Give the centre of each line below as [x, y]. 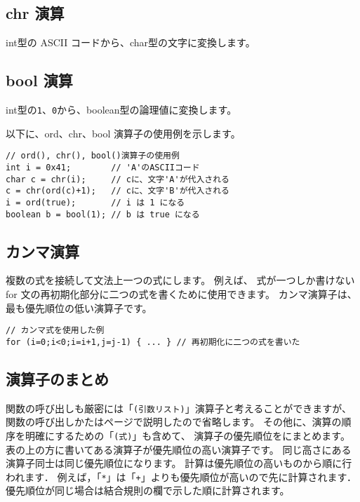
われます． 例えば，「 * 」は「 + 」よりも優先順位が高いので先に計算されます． [181, 476]
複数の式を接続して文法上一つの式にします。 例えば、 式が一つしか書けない [180, 280]
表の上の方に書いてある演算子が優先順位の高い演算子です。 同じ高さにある [179, 449]
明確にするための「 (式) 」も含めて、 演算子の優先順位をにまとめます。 [187, 435]
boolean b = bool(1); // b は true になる [103, 214]
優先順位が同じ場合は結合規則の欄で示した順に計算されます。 [148, 490]
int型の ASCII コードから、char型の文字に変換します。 [131, 42]
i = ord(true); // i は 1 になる [95, 202]
